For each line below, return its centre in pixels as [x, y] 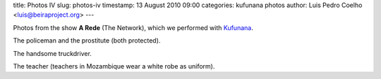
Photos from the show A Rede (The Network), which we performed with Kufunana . [133, 27]
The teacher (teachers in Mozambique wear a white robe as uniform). [114, 66]
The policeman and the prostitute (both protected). [87, 41]
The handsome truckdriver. [52, 53]
